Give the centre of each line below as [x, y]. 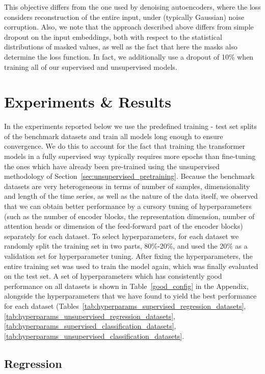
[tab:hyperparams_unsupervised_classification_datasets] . [94, 336]
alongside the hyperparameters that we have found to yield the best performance [130, 296]
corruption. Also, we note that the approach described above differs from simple [129, 27]
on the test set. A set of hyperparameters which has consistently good [113, 276]
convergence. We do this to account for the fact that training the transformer [125, 146]
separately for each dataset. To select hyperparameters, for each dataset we [122, 236]
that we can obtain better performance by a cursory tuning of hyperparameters [128, 206]
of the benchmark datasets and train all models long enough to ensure [114, 136]
